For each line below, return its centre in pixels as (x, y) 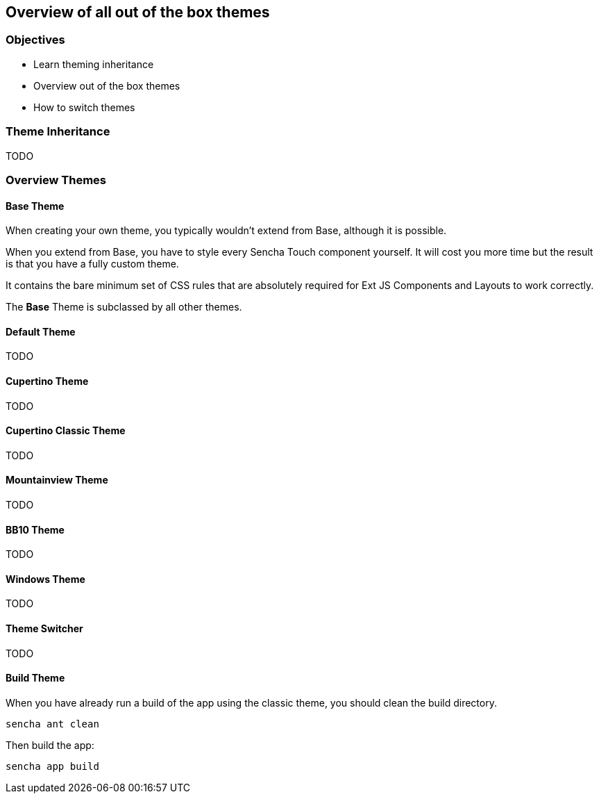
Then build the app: (50, 745)
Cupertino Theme (47, 381)
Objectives (35, 40)
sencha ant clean (52, 724)
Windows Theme (45, 579)
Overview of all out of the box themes (138, 12)
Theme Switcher (44, 629)
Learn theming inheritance (94, 64)
